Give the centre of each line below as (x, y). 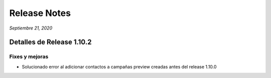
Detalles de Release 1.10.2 (50, 42)
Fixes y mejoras (29, 56)
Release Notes (40, 13)
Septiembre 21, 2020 (31, 28)
